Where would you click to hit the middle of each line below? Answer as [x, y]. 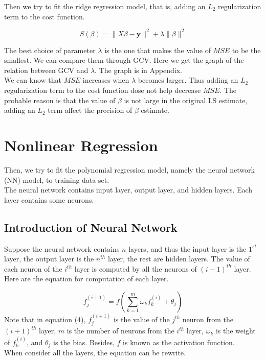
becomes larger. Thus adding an [188, 80]
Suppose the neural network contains [62, 248]
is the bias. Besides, [84, 342]
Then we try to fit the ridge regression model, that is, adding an [105, 6]
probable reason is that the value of [60, 100]
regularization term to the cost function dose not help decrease [103, 90]
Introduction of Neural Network [91, 227]
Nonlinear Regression [81, 145]
